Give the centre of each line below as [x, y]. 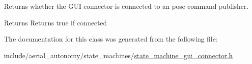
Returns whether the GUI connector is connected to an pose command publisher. [126, 6]
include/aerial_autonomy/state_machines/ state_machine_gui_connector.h [118, 55]
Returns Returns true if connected [56, 22]
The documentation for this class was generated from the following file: [111, 39]
